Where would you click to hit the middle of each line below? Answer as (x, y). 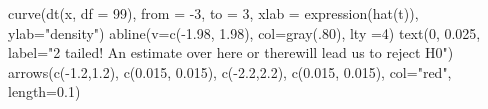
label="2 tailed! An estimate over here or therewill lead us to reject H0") (231, 52)
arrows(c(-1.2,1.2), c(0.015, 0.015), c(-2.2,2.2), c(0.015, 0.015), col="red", (230, 71)
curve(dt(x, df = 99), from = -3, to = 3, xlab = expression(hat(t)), (213, 13)
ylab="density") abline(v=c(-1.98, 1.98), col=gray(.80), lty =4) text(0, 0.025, (244, 32)
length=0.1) (44, 91)
